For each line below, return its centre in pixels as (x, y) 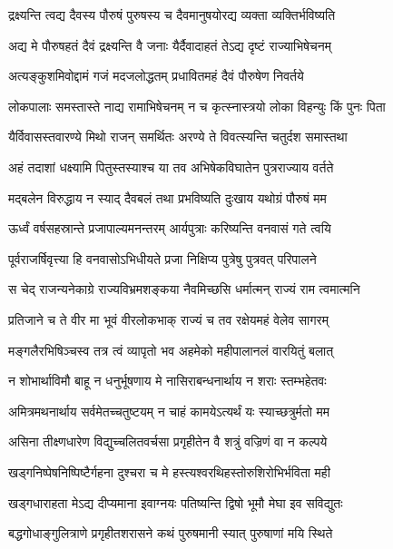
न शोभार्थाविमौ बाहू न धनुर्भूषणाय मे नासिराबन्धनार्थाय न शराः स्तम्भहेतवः (167, 381)
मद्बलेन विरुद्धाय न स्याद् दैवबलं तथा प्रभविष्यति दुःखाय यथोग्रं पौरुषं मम (167, 197)
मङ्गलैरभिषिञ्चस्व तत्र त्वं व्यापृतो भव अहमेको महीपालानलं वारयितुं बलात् (171, 350)
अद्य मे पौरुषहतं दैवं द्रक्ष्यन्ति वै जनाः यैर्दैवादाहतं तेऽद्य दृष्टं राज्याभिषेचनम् (170, 45)
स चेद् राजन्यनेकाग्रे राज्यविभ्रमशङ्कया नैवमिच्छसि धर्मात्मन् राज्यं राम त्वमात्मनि (184, 289)
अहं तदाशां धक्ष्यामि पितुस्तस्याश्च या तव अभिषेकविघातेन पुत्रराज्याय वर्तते (171, 167)
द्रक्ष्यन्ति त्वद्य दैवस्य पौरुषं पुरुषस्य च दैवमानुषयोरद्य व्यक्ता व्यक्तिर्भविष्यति (172, 15)
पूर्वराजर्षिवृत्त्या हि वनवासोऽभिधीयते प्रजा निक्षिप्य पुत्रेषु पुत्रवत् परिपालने (162, 258)
